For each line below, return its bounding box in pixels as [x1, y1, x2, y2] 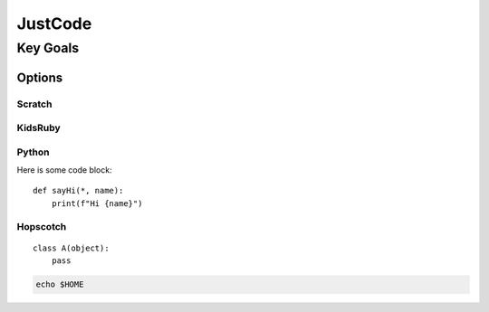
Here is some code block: [16, 165, 112, 175]
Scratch [16, 98, 53, 110]
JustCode [16, 14, 92, 33]
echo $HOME [35, 279, 84, 289]
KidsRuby [16, 122, 61, 135]
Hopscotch [16, 220, 67, 232]
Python [16, 146, 50, 158]
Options [16, 70, 63, 85]
